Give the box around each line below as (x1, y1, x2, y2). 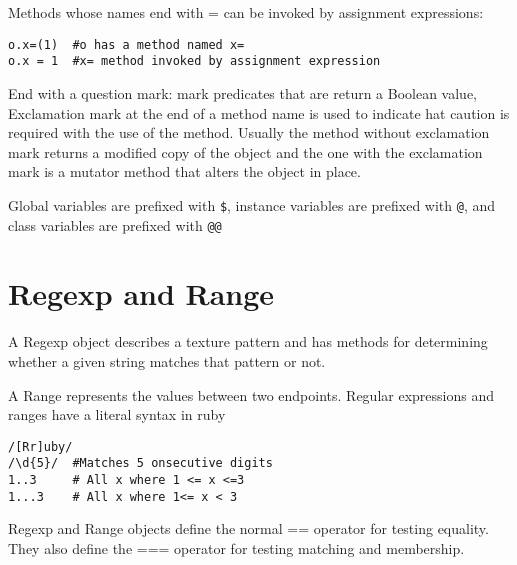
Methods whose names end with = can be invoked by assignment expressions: (8, 2, 484, 22)
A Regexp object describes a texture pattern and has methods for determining (8, 331, 488, 352)
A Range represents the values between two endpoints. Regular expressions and (8, 384, 494, 405)
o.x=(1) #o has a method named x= (8, 37, 245, 52)
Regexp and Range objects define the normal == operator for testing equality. (8, 518, 489, 539)
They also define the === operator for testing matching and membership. (8, 537, 465, 558)
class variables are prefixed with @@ (8, 214, 222, 235)
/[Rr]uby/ (8, 439, 73, 454)
